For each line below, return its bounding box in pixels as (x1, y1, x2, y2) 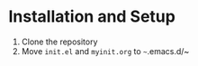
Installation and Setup (8, 6, 176, 27)
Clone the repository (21, 36, 98, 47)
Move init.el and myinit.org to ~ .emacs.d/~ (21, 45, 190, 56)
